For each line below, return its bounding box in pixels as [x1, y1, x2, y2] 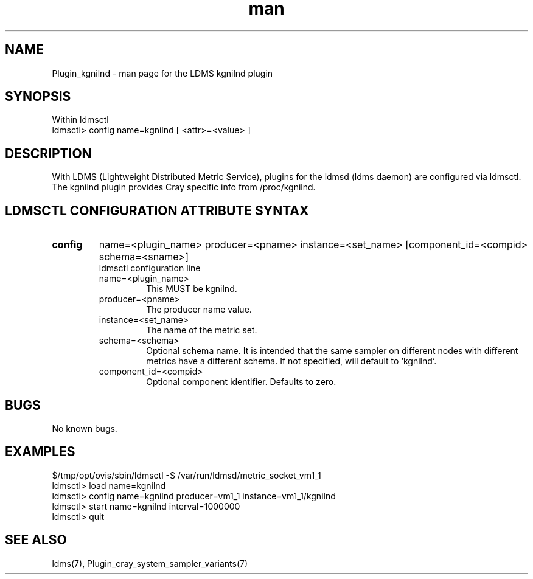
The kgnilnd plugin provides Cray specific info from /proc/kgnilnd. [52, 182, 316, 193]
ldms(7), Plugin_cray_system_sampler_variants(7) [52, 558, 248, 569]
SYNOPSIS [5, 89, 71, 105]
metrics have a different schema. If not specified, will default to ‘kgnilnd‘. [146, 356, 437, 367]
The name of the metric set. [146, 325, 257, 336]
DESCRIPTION [5, 145, 92, 161]
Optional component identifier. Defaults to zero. [146, 376, 336, 387]
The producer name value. [146, 304, 252, 315]
